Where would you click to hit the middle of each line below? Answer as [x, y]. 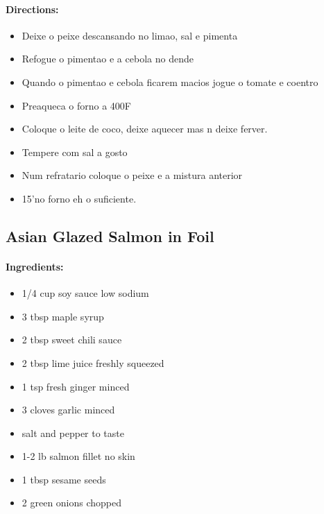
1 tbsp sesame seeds [64, 479]
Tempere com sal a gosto [75, 152]
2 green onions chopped [72, 503]
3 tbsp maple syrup [63, 316]
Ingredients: [35, 266]
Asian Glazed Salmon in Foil [110, 235]
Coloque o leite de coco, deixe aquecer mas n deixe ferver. [145, 129]
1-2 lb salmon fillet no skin [78, 456]
